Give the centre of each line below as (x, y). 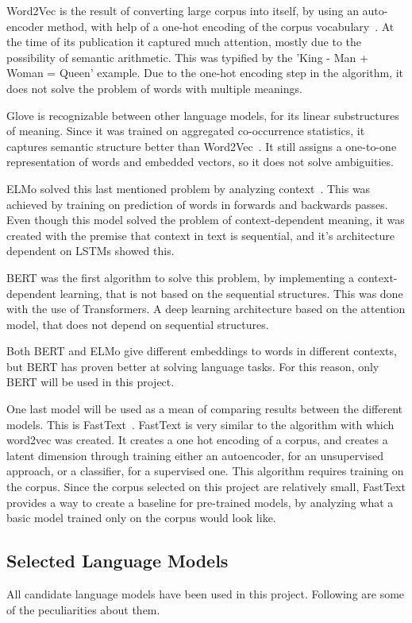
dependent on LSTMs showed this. (90, 251)
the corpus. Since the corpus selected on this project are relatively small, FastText (206, 487)
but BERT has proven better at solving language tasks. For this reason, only (193, 366)
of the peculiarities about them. (83, 609)
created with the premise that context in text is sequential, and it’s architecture (200, 235)
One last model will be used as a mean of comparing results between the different (204, 409)
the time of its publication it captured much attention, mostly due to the (184, 42)
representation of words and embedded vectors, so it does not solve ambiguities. (200, 162)
